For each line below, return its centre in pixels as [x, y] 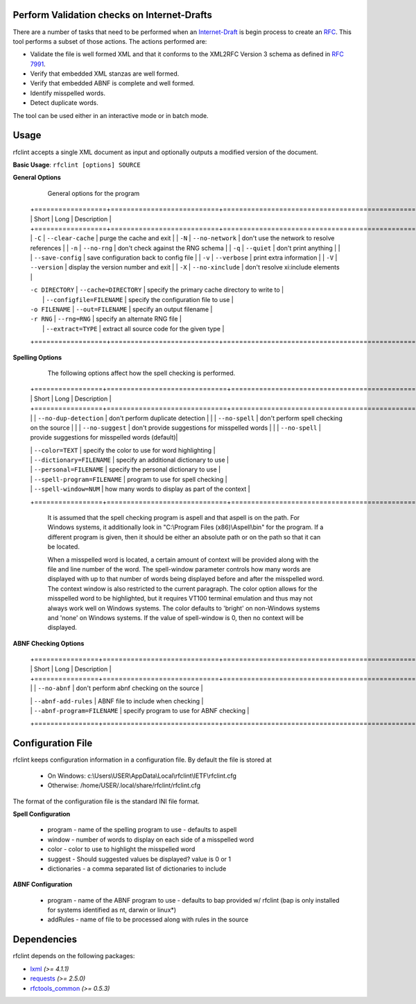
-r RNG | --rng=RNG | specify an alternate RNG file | [106, 319]
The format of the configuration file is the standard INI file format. [106, 801]
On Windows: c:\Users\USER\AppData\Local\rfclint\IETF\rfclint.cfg [142, 776]
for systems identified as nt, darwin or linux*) [112, 910]
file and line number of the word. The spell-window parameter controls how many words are [179, 569]
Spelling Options [37, 357]
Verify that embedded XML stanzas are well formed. [105, 74]
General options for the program [94, 193]
